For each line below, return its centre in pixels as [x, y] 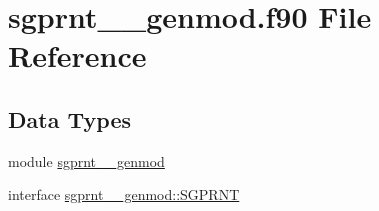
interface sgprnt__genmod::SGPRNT [124, 194]
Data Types [69, 118]
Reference [77, 55]
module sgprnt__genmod [86, 160]
